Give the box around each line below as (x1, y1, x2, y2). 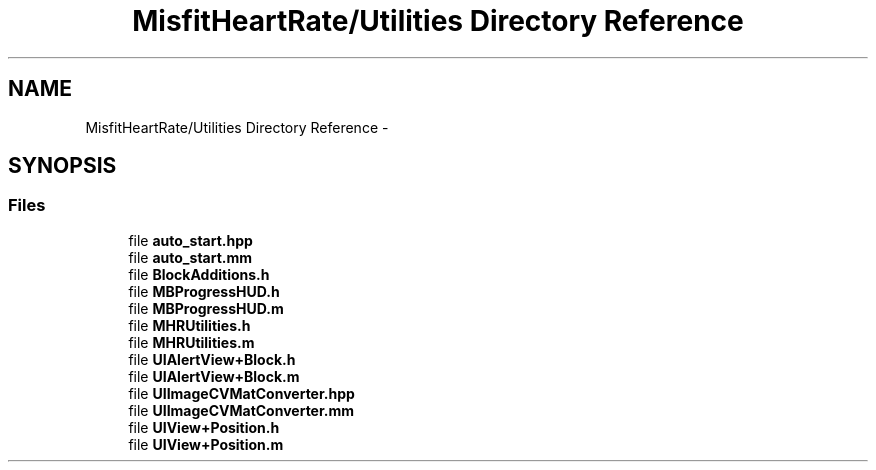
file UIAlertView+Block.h (128, 350, 296, 368)
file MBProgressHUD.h (128, 282, 280, 300)
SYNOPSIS (8, 153, 117, 179)
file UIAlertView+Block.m (128, 367, 300, 385)
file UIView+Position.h (128, 418, 280, 436)
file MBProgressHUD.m (128, 299, 284, 317)
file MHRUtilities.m (128, 333, 255, 351)
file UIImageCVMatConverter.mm (128, 401, 355, 419)
